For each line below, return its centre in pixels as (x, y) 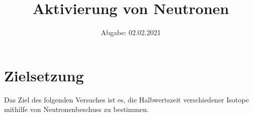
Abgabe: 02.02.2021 (131, 32)
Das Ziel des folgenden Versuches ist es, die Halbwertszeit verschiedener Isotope (126, 99)
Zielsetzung (44, 75)
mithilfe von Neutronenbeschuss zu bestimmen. (76, 109)
